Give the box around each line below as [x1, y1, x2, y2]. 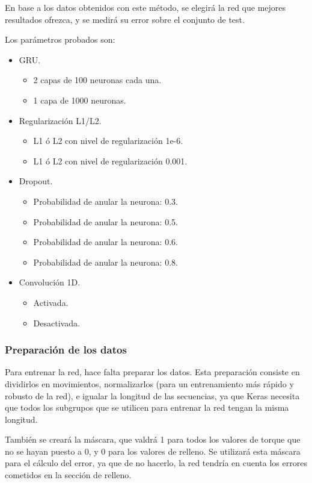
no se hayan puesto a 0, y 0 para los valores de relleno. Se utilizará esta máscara [5, 444, 301, 457]
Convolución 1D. [19, 276, 81, 288]
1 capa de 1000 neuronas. [33, 93, 126, 106]
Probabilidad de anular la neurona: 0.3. [33, 195, 178, 207]
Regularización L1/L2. [19, 114, 102, 126]
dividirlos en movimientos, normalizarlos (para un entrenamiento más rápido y [5, 377, 294, 390]
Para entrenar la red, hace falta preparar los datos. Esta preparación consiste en [5, 366, 300, 378]
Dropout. [19, 175, 53, 187]
